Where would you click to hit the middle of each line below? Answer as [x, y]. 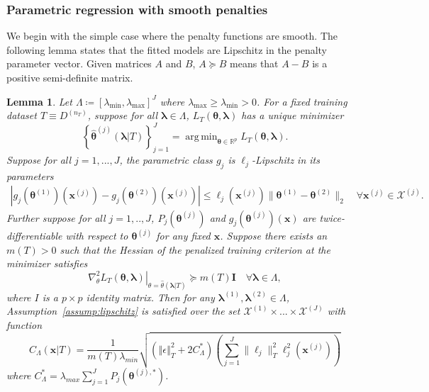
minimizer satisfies [47, 263]
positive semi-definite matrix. [70, 77]
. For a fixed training [302, 101]
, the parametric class [166, 160]
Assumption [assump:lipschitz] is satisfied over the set [123, 311]
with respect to [97, 235]
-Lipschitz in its [285, 160]
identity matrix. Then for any [150, 297]
